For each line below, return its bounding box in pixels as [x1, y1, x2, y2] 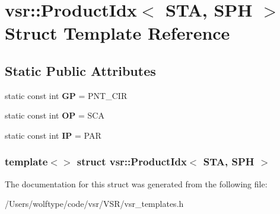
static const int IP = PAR [5, 129, 101, 141]
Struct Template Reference [5, 21, 230, 45]
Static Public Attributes [5, 61, 156, 79]
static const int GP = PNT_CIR [5, 89, 128, 101]
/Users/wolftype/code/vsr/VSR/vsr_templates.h [5, 197, 184, 210]
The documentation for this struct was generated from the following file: [5, 177, 268, 190]
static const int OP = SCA [5, 109, 104, 122]
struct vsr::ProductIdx [77, 154, 187, 169]
